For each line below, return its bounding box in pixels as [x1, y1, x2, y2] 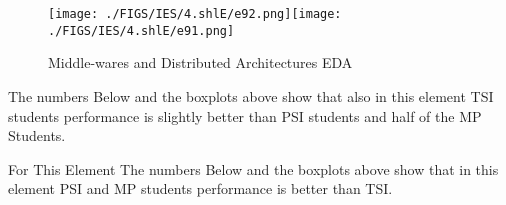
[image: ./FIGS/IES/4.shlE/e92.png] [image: [48, 7, 342, 21]
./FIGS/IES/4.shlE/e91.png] [48, 23, 235, 38]
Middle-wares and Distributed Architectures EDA [48, 52, 353, 73]
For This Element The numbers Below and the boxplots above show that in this [8, 158, 499, 179]
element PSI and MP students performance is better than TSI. [8, 178, 393, 199]
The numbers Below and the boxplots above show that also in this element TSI [8, 85, 494, 106]
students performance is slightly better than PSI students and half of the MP [8, 105, 482, 126]
